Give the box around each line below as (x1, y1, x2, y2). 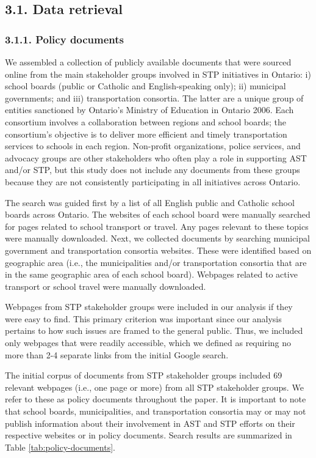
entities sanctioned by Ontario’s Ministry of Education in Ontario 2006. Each (5, 103, 294, 116)
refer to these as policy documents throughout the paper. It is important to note (5, 393, 306, 405)
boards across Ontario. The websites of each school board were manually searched (5, 208, 311, 221)
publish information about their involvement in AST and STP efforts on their (5, 416, 295, 429)
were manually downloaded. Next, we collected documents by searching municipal (5, 232, 310, 245)
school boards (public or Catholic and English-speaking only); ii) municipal (5, 79, 286, 92)
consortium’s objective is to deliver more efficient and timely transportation (5, 127, 287, 140)
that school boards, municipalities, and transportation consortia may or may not (5, 405, 306, 418)
